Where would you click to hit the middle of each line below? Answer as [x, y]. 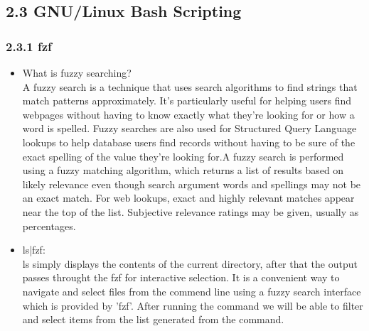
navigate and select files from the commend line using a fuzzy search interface [192, 291]
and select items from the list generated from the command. [153, 319]
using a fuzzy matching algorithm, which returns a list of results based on [183, 170]
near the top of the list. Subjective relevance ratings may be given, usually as [191, 211]
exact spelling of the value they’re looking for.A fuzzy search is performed [183, 156]
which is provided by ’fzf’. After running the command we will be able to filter [193, 305]
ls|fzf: [34, 250]
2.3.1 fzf [29, 46]
